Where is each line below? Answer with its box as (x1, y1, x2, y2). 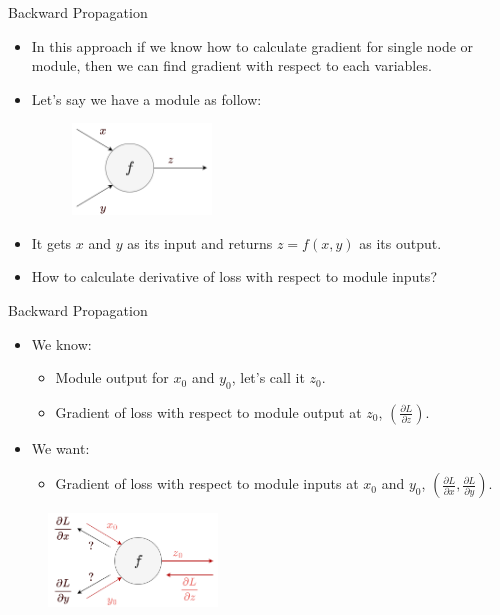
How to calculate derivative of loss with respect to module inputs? (31, 266, 437, 287)
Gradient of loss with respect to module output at (55, 401, 362, 422)
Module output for (55, 367, 169, 388)
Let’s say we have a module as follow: (31, 88, 262, 109)
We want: (31, 437, 90, 458)
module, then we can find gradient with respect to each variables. (31, 55, 432, 76)
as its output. (359, 232, 442, 253)
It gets (31, 232, 72, 253)
